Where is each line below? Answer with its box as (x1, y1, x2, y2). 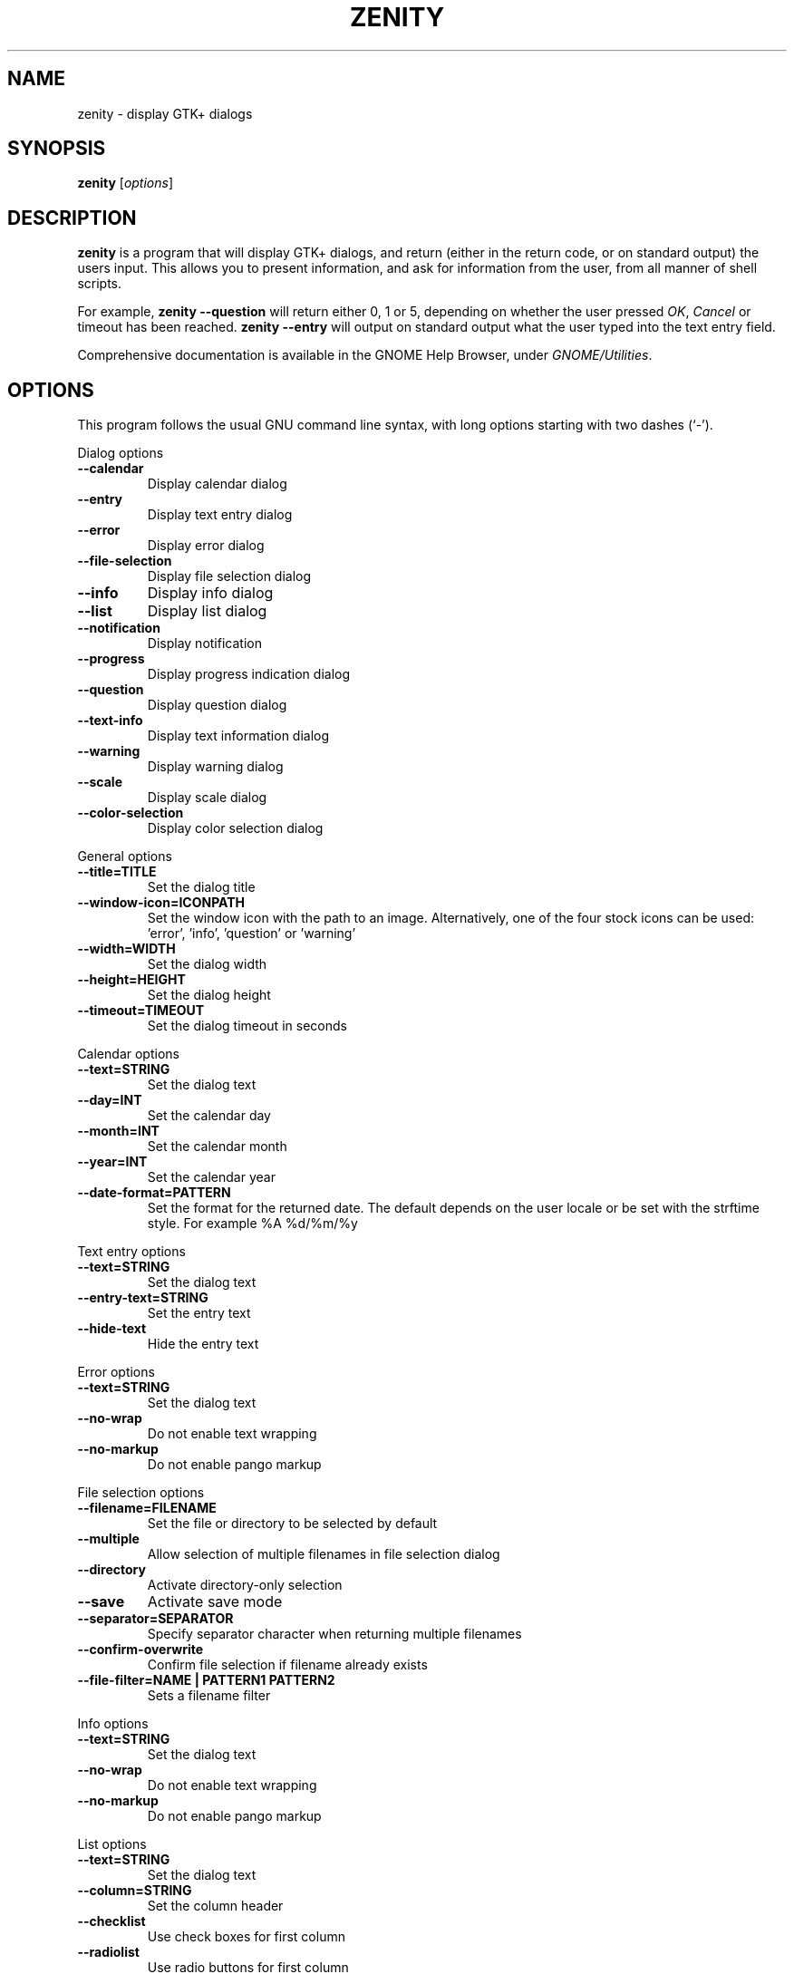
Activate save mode (147, 1592, 283, 1611)
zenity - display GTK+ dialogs (77, 105, 253, 121)
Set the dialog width (147, 956, 267, 972)
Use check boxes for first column (147, 1929, 345, 1945)
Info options (77, 1716, 149, 1732)
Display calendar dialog (147, 476, 287, 492)
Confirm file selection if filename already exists (147, 1657, 428, 1673)
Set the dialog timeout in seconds (147, 1018, 347, 1034)
